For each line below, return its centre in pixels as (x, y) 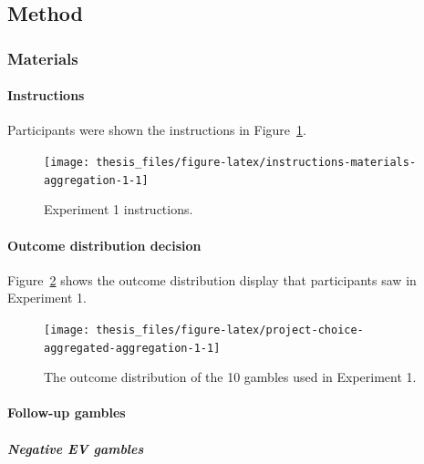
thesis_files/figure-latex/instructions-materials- (256, 163)
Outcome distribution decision (104, 245)
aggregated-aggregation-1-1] (132, 348)
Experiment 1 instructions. (119, 209)
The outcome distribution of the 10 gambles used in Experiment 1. (230, 377)
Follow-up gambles (67, 412)
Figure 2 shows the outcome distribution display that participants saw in (212, 279)
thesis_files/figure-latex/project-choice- (230, 330)
